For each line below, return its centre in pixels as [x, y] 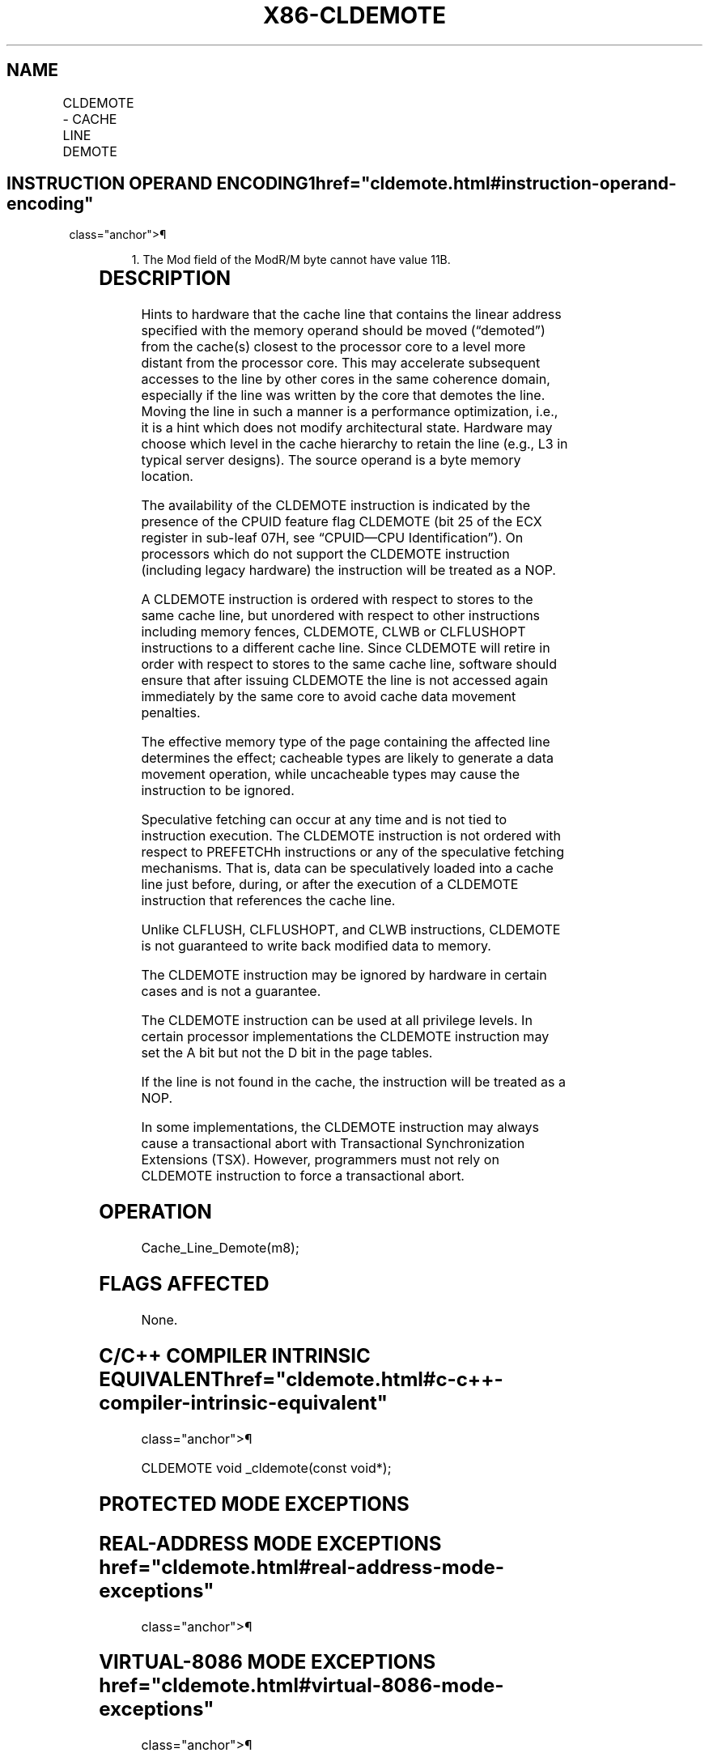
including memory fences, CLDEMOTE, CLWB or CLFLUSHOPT [333, 632]
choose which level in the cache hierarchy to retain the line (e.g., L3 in [354, 444]
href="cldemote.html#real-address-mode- [301, 1567]
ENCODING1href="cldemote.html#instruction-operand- [446, 184]
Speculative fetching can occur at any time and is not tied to [324, 820]
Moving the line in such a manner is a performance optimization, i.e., [350, 412]
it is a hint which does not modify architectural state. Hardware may [347, 428]
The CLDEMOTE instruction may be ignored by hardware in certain [344, 975]
